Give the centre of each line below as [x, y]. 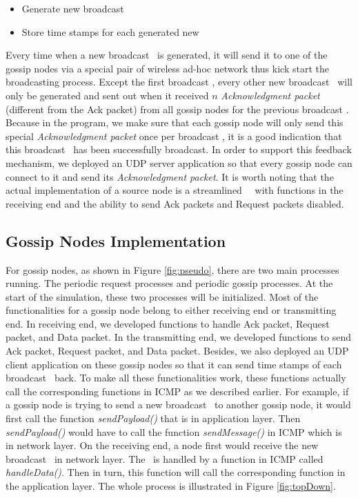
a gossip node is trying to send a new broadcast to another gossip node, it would [178, 405]
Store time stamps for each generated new [110, 31]
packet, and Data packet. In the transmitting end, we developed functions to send [178, 337]
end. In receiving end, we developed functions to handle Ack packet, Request [168, 323]
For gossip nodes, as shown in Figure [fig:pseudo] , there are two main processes [172, 269]
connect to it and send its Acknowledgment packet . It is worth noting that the [170, 176]
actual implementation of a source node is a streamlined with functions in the [175, 190]
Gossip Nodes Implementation [116, 240]
